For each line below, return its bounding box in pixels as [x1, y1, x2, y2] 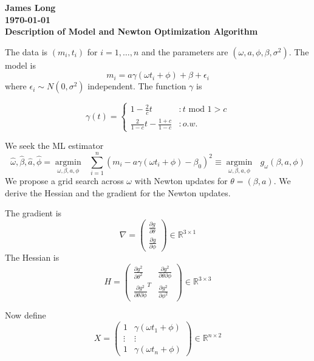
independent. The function [87, 80, 186, 92]
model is [5, 58, 36, 71]
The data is [5, 45, 48, 58]
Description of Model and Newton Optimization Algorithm [5, 25, 258, 38]
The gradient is [5, 207, 62, 219]
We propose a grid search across [5, 174, 124, 187]
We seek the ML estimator [5, 139, 104, 152]
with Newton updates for [134, 174, 228, 187]
